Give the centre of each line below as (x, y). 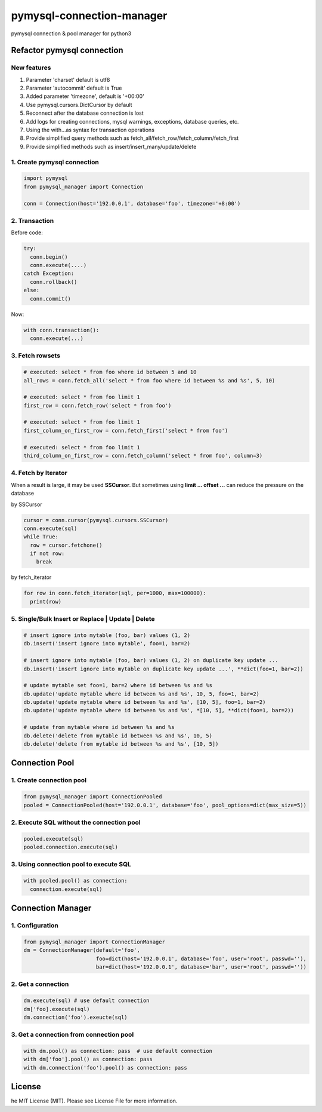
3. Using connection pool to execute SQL (71, 865)
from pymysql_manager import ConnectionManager (94, 942)
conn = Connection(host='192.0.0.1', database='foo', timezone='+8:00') (132, 203)
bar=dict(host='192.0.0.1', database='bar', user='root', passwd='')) (201, 967)
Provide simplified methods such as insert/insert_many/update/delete (111, 146)
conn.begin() (49, 257)
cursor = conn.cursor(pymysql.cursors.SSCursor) (96, 520)
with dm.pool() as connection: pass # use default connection (118, 1051)
